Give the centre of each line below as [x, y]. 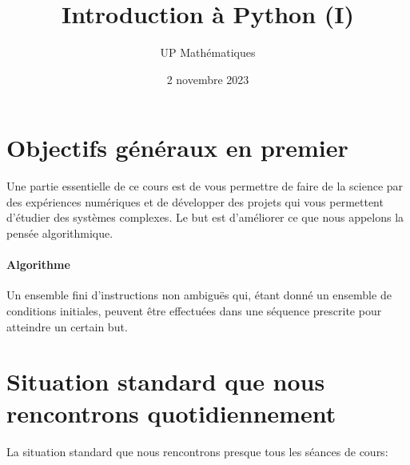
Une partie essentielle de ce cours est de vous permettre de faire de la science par [205, 186]
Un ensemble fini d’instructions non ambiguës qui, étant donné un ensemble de [199, 295]
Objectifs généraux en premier [177, 148]
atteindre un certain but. [67, 326]
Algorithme [38, 265]
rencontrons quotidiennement [171, 413]
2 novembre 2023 [208, 79]
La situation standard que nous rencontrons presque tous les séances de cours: [197, 451]
